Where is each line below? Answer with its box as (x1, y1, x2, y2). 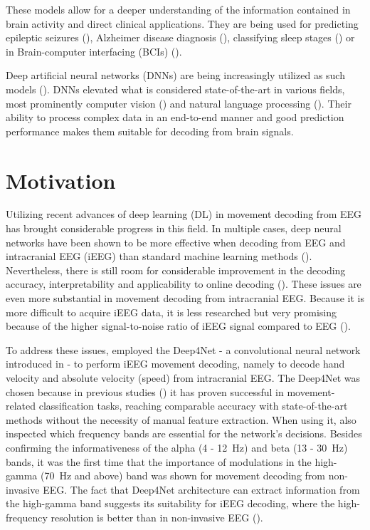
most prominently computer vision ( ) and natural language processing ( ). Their (6, 95, 351, 110)
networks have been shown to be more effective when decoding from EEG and (6, 234, 346, 249)
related (6, 398, 36, 413)
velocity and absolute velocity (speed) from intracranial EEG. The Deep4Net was (6, 370, 361, 385)
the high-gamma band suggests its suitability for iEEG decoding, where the (6, 496, 335, 511)
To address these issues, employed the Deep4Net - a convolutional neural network (6, 342, 361, 357)
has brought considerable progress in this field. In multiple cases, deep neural (6, 221, 342, 236)
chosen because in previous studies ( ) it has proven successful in (6, 384, 284, 399)
